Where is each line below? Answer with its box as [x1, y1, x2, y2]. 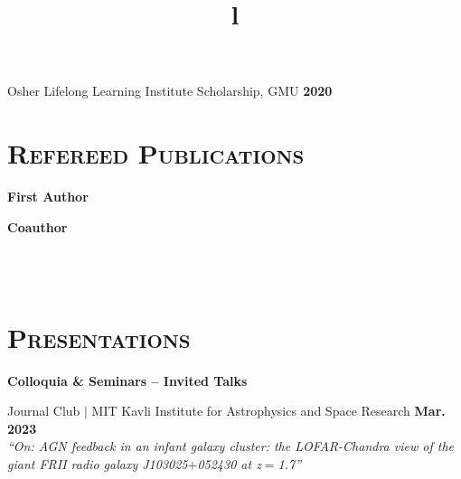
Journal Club [7, 401, 80, 420]
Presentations [7, 318, 191, 355]
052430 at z [197, 454, 261, 473]
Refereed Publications [7, 135, 305, 172]
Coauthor [7, 217, 68, 236]
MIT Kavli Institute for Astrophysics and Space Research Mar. [91, 401, 446, 420]
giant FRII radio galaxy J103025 [7, 454, 188, 473]
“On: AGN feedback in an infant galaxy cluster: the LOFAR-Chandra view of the [7, 437, 454, 456]
